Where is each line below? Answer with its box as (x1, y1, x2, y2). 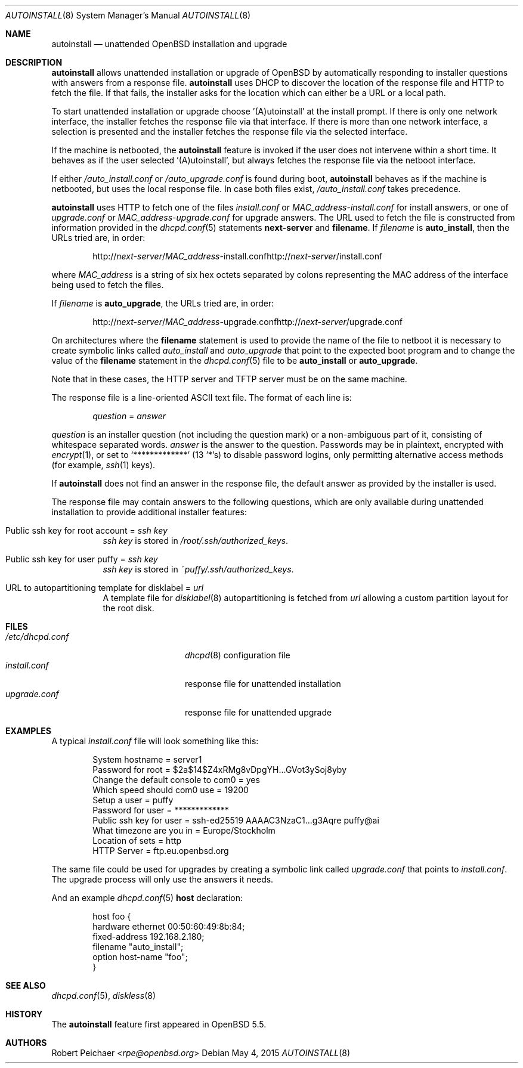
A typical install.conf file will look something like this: (51, 736, 259, 746)
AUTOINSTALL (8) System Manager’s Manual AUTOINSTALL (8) (5, 10, 251, 20)
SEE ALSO (5, 980, 46, 990)
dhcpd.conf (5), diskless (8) (51, 990, 156, 1001)
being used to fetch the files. (51, 280, 164, 290)
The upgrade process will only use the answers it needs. (51, 874, 274, 884)
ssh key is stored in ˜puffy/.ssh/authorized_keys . (103, 564, 294, 574)
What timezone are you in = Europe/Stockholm (92, 825, 276, 835)
